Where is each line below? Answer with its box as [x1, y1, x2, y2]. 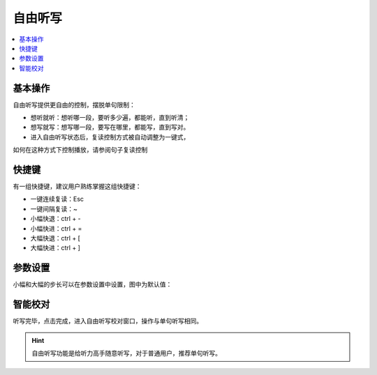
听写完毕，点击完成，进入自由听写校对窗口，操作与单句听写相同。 [13, 317, 202, 326]
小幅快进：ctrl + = [30, 224, 82, 233]
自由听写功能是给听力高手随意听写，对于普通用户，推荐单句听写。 [31, 349, 221, 358]
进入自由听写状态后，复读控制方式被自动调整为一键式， [30, 132, 190, 141]
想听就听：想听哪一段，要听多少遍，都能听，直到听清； [30, 114, 190, 122]
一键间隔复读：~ [30, 204, 78, 213]
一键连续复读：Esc [30, 195, 84, 204]
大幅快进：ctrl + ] [30, 244, 80, 252]
